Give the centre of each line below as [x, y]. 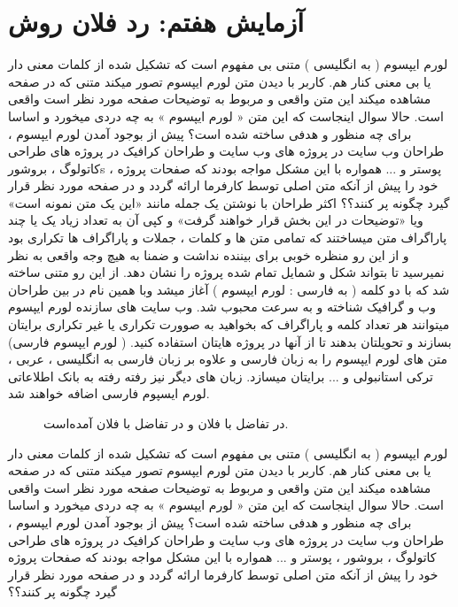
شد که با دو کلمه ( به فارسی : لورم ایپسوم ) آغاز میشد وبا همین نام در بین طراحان [229, 289]
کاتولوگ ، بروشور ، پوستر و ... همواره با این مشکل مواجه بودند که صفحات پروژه [222, 557]
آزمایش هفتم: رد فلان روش [156, 22]
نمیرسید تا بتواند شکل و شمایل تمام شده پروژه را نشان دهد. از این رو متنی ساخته [226, 272]
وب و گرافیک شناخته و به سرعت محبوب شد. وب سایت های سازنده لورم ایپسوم [222, 307]
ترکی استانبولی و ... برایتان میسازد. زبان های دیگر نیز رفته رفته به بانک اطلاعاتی [221, 376]
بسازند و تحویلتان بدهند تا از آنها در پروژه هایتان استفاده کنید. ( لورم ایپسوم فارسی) [230, 341]
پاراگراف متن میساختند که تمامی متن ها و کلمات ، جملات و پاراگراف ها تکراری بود [228, 238]
